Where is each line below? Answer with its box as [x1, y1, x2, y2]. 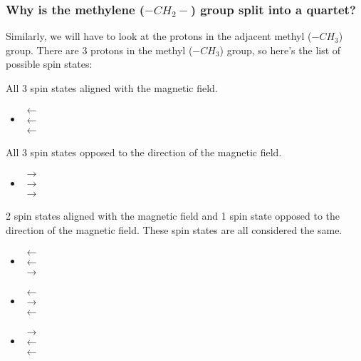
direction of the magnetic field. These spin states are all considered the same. [6, 222, 342, 237]
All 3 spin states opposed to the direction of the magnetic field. [6, 144, 282, 159]
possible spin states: [6, 56, 93, 71]
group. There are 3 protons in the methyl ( [6, 42, 193, 57]
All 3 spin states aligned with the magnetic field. [6, 81, 218, 95]
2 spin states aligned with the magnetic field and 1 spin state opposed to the [6, 208, 340, 223]
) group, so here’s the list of [219, 42, 341, 57]
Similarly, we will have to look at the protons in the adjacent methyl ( [6, 29, 312, 44]
